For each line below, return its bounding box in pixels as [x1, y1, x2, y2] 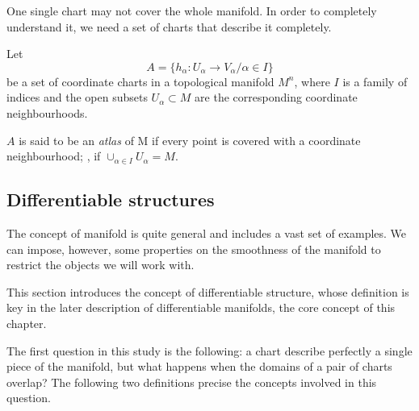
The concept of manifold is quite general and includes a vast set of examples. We [6, 224, 407, 241]
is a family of [342, 73, 408, 89]
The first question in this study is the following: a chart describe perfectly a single [6, 342, 413, 359]
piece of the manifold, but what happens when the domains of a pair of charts [6, 358, 392, 375]
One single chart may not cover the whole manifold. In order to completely [6, 2, 377, 19]
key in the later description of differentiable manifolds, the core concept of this [6, 299, 396, 316]
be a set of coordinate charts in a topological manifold [6, 73, 274, 89]
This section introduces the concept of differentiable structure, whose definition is [6, 283, 409, 300]
